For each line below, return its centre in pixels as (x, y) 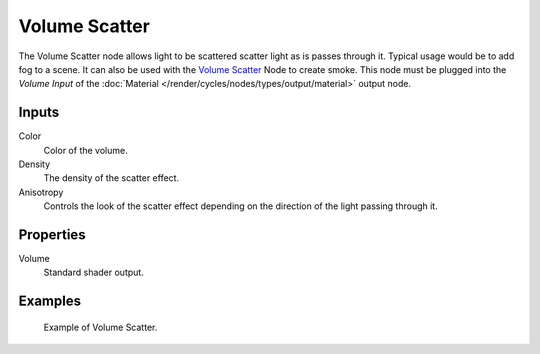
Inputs (39, 112)
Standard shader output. (93, 272)
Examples (50, 301)
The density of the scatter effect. (111, 178)
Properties (52, 234)
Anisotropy (41, 192)
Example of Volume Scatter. (100, 327)
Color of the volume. (86, 150)
